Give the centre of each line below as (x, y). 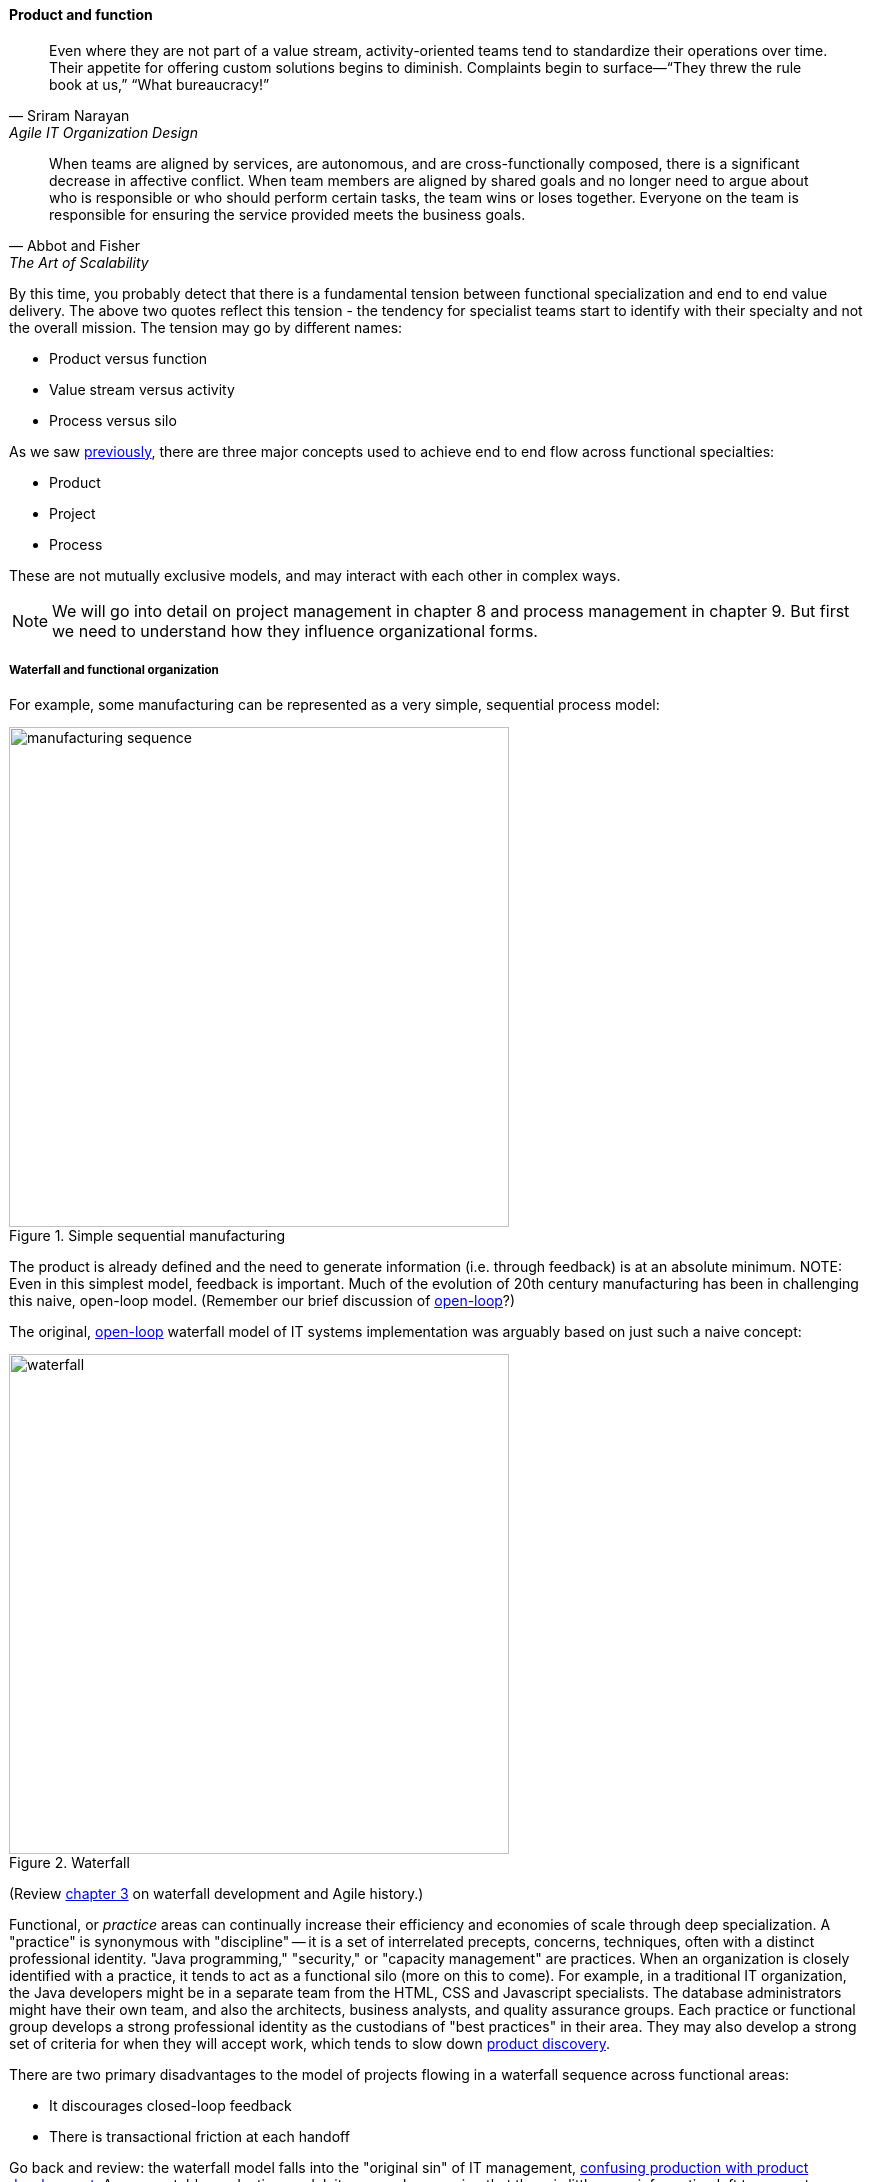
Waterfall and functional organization (114, 670)
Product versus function (128, 358)
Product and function (81, 14)
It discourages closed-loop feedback (170, 2106)
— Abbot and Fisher (75, 245)
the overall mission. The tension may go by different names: (206, 327)
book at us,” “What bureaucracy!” (159, 84)
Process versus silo (113, 420)
